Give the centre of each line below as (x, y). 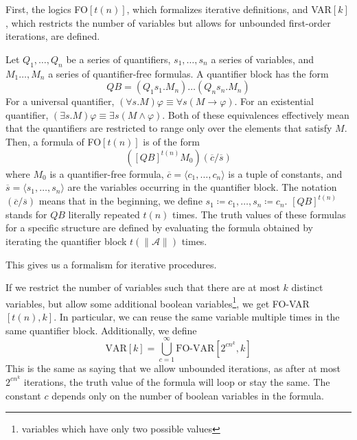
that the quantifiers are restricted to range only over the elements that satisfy (169, 128)
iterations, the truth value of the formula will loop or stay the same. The (177, 381)
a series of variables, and (263, 59)
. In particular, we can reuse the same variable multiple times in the (197, 316)
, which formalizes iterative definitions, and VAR (229, 9)
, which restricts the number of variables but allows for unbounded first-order (168, 22)
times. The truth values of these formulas (259, 214)
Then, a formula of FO (54, 141)
